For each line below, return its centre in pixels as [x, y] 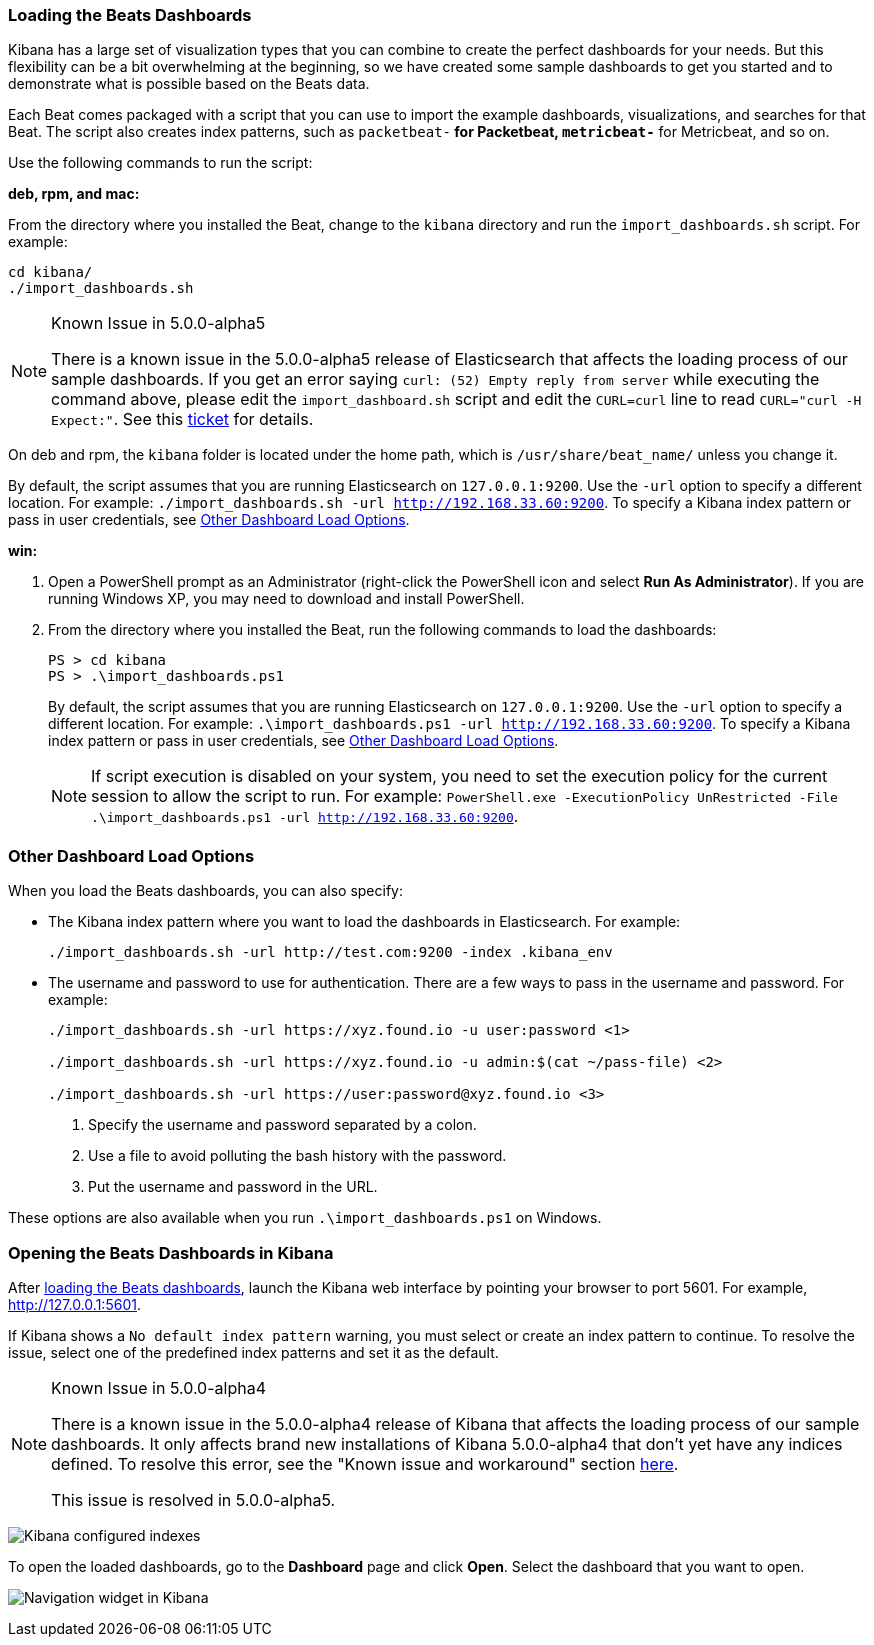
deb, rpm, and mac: [74, 194]
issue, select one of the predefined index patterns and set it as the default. [253, 1352]
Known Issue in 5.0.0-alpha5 [158, 323]
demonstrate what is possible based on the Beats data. [189, 84]
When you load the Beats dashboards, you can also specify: [206, 891]
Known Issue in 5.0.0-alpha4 [158, 1387]
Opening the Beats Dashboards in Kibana [171, 1252]
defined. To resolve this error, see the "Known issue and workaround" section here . [365, 1463]
